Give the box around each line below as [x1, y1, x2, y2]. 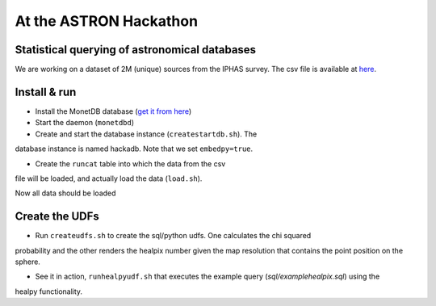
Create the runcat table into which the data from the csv [35, 158, 226, 169]
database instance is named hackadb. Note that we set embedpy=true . [15, 144, 254, 153]
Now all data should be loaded [15, 188, 116, 198]
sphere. [15, 257, 40, 266]
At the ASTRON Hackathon [15, 12, 198, 30]
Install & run [15, 85, 77, 99]
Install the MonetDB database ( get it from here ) [35, 106, 192, 116]
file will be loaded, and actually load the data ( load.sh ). [15, 174, 203, 183]
